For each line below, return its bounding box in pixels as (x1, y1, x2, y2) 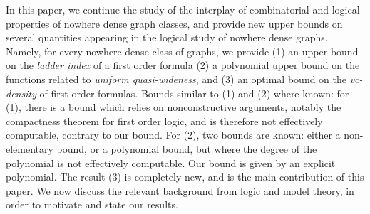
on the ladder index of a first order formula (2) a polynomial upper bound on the (6, 58, 360, 73)
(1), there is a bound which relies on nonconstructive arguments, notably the (6, 100, 341, 114)
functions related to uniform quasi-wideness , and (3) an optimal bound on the (6, 71, 347, 86)
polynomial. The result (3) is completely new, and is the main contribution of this (6, 169, 364, 184)
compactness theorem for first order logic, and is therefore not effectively (6, 113, 323, 128)
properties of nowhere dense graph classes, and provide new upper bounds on (6, 16, 343, 31)
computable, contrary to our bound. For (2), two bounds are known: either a (6, 127, 341, 142)
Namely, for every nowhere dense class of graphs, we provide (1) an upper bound (6, 43, 359, 58)
